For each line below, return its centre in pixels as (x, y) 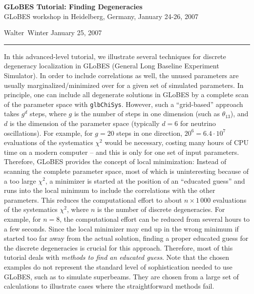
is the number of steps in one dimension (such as (147, 114)
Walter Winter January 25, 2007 (53, 32)
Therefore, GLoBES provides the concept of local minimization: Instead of (115, 161)
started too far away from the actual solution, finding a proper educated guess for (126, 238)
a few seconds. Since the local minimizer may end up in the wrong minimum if (121, 228)
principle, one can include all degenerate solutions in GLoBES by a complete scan (126, 94)
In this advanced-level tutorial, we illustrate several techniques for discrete (115, 56)
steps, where (48, 114)
